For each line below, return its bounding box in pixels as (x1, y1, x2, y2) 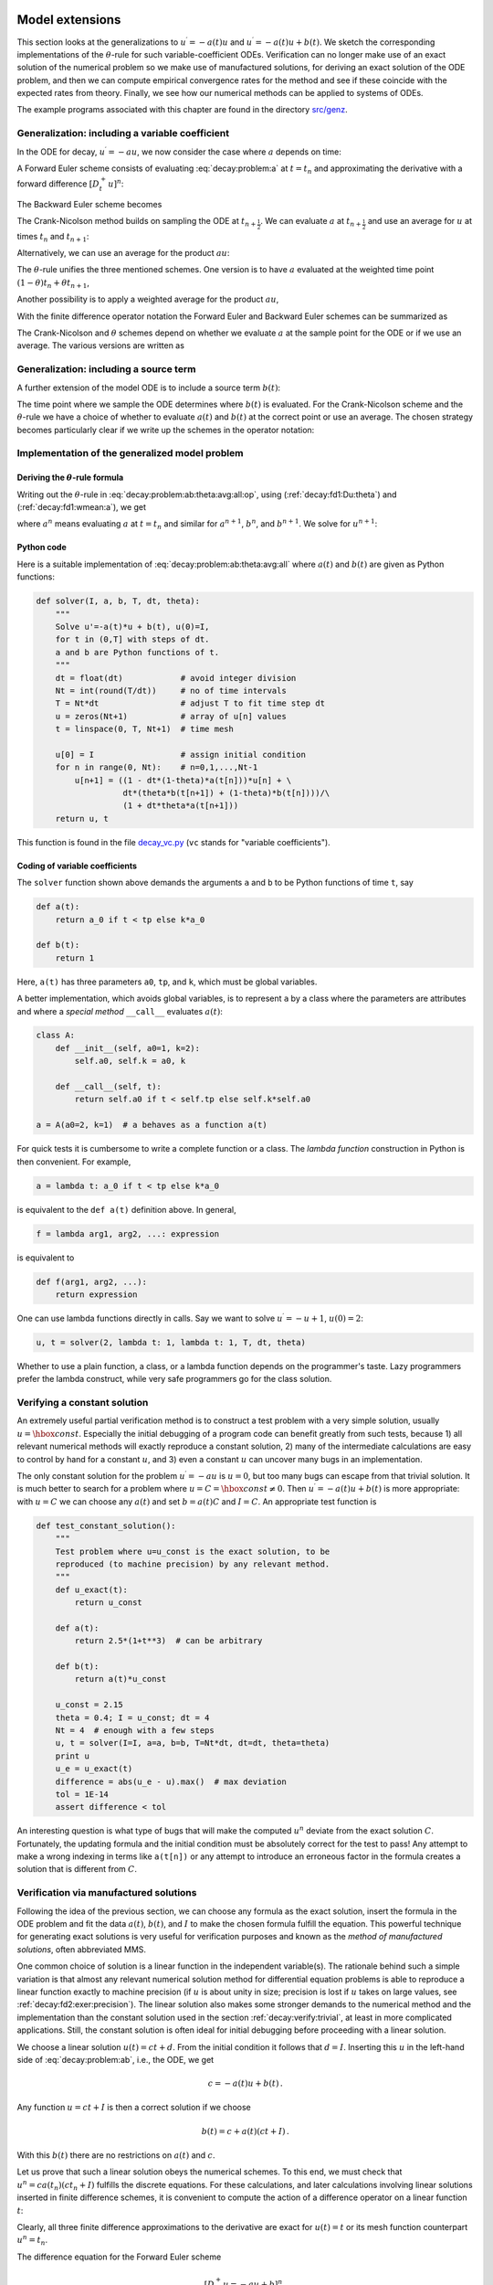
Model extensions (16, 12, 121, 27)
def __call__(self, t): (55, 1081, 162, 1092)
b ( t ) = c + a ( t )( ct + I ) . (201, 2126, 289, 2136)
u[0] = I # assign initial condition (55, 749, 306, 760)
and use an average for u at (367, 216, 473, 227)
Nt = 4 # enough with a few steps (55, 1725, 215, 1736)
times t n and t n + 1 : (16, 230, 89, 244)
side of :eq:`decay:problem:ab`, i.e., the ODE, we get (16, 2054, 215, 2065)
